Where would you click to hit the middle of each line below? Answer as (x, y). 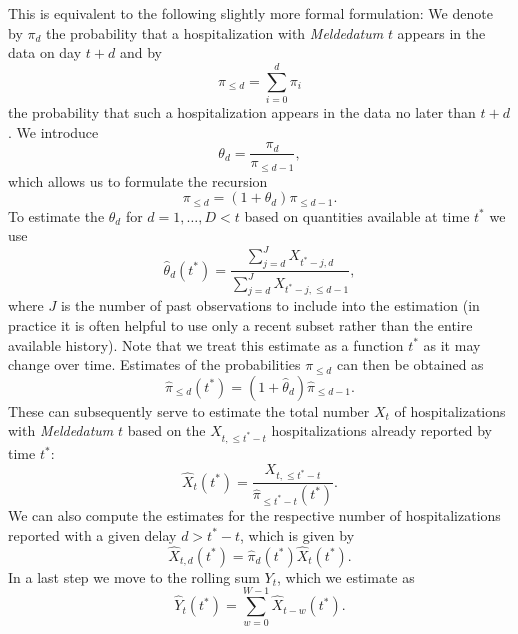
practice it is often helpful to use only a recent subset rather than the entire (240, 324)
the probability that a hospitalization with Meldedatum (214, 32)
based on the (166, 430)
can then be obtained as (410, 364)
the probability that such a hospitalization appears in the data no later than (242, 111)
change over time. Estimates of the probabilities (154, 364)
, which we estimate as (345, 576)
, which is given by (297, 534)
